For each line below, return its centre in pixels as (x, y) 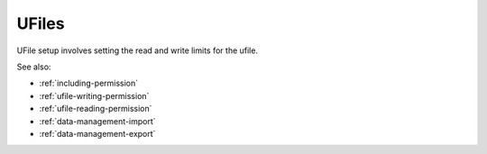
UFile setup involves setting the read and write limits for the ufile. (138, 50)
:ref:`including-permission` (89, 83)
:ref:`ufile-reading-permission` (96, 109)
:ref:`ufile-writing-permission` (94, 95)
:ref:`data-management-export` (97, 133)
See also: (34, 67)
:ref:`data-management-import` (98, 121)
